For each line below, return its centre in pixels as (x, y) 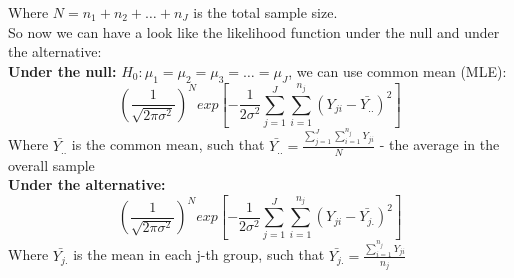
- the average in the (439, 144)
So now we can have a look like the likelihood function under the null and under (254, 31)
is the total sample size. (265, 12)
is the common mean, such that (168, 144)
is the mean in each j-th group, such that (199, 254)
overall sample (51, 164)
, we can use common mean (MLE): (397, 70)
